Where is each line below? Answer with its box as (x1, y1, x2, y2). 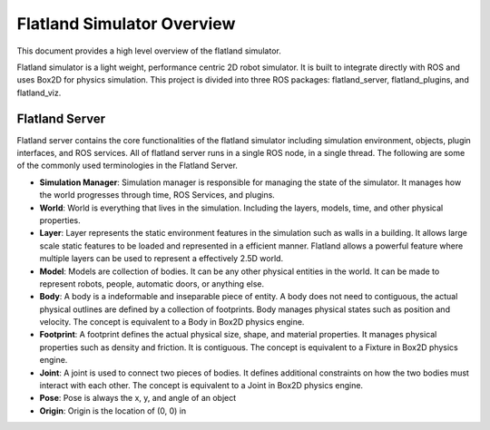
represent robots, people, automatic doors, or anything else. (39, 278, 265, 289)
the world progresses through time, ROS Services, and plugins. (39, 190, 276, 200)
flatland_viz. (16, 87, 62, 98)
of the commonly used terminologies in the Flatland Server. (16, 160, 238, 171)
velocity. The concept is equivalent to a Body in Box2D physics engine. (39, 317, 305, 327)
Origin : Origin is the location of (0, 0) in (39, 405, 186, 416)
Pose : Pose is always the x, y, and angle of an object (39, 393, 237, 404)
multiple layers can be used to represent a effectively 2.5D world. (39, 253, 284, 264)
